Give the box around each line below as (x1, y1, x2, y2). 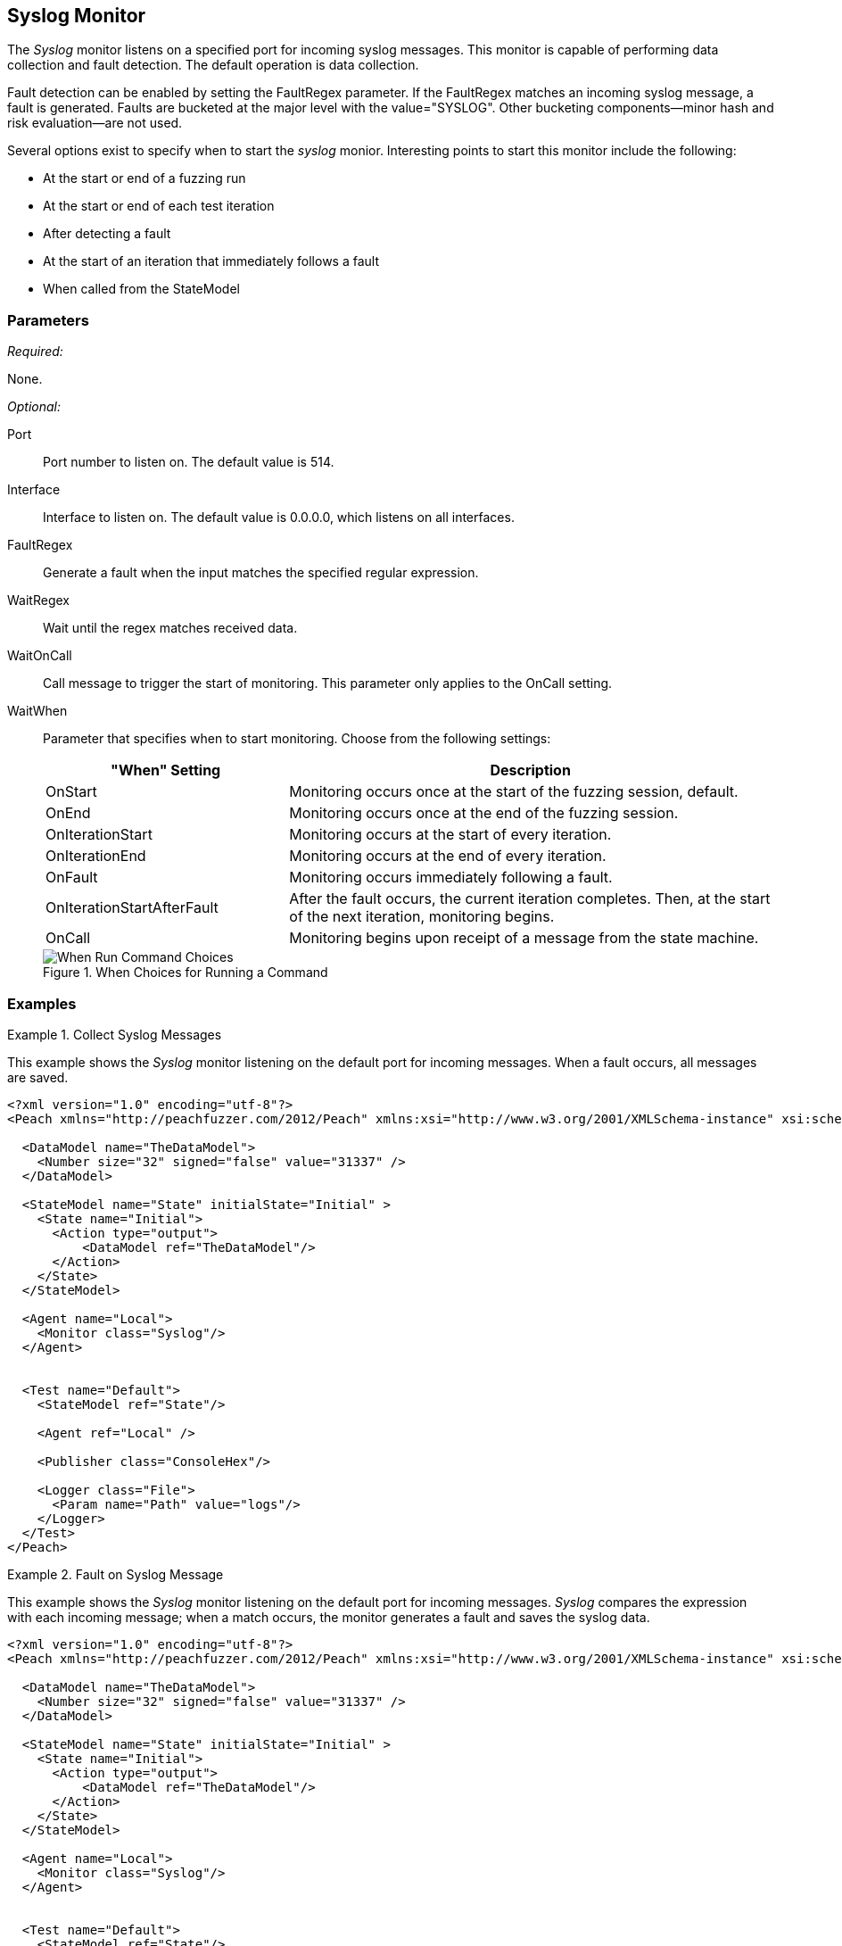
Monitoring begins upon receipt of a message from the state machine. (289, 929, 759, 948)
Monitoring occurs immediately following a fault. (289, 868, 613, 887)
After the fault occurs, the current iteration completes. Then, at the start (289, 890, 771, 908)
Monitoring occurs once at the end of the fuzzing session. (289, 804, 679, 823)
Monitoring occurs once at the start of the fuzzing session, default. (289, 783, 739, 801)
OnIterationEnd (45, 847, 146, 865)
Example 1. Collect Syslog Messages (7, 1026, 222, 1042)
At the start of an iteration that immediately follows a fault (43, 253, 380, 269)
